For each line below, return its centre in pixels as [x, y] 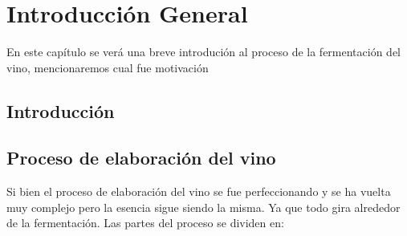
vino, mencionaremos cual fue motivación [108, 67]
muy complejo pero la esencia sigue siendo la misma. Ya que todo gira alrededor [203, 207]
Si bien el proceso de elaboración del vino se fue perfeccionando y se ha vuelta [199, 191]
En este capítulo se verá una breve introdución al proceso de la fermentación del [203, 52]
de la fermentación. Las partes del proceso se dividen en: [145, 223]
